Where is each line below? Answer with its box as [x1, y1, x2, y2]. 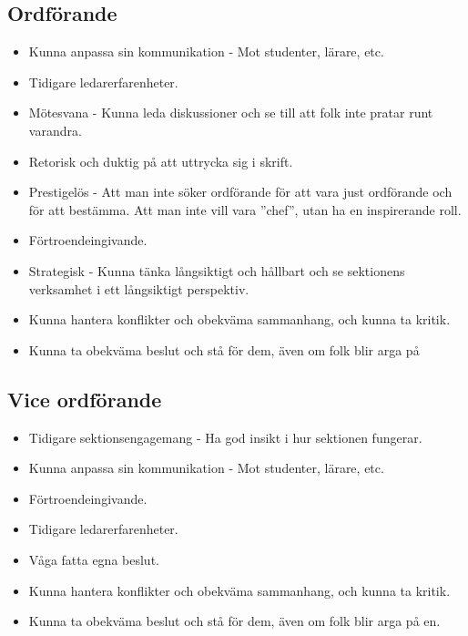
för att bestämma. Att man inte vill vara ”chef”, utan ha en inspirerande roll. [28, 200, 462, 219]
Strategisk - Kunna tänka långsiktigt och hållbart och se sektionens [28, 261, 405, 280]
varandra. [28, 120, 82, 139]
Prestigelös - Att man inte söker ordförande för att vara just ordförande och [28, 182, 453, 201]
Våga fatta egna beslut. [28, 549, 159, 569]
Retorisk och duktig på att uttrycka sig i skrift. [28, 151, 293, 170]
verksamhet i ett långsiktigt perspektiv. [28, 279, 249, 298]
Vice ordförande [7, 385, 162, 413]
